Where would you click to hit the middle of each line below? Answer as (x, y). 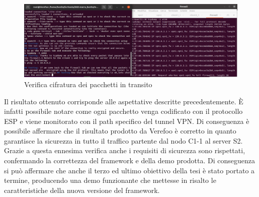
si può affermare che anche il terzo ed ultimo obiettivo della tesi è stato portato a (129, 170)
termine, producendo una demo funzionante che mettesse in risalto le (110, 180)
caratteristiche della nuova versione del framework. (82, 190)
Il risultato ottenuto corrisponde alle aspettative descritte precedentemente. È (124, 101)
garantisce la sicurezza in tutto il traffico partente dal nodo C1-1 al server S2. (123, 140)
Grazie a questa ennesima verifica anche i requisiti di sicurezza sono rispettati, (125, 150)
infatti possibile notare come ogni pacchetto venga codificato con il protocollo (123, 111)
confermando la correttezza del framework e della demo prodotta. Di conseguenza (130, 160)
